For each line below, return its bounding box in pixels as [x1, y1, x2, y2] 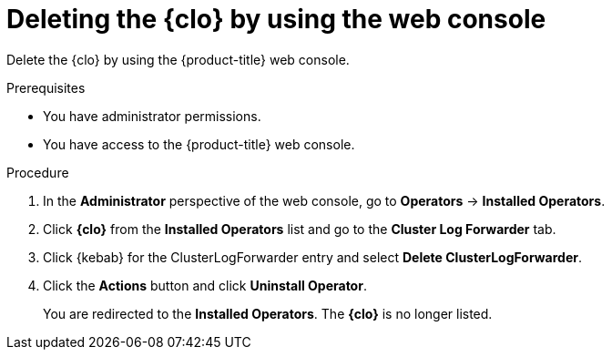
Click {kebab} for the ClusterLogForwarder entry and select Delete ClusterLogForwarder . [43, 249, 583, 265]
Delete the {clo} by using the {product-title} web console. [6, 51, 350, 67]
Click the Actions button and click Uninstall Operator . [43, 277, 367, 293]
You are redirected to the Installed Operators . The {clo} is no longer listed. [43, 305, 493, 321]
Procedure [6, 164, 69, 180]
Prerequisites [6, 79, 86, 96]
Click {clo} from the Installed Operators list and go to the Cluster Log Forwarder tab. [43, 220, 556, 237]
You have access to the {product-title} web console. [43, 136, 355, 152]
